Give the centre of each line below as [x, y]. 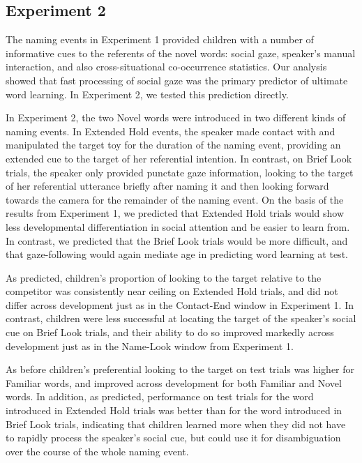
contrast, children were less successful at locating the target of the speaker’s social [181, 318]
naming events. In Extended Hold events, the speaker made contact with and [171, 131]
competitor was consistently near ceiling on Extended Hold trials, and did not [172, 291]
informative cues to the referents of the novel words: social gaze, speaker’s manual [181, 53]
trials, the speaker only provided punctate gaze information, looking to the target [180, 172]
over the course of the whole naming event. [97, 451]
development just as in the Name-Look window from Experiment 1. [150, 346]
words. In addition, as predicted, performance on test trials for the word [160, 396]
